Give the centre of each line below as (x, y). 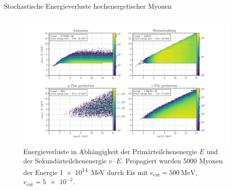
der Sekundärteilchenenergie (65, 161)
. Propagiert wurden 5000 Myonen (172, 161)
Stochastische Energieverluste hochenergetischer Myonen (88, 6)
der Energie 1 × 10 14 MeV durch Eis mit (86, 171)
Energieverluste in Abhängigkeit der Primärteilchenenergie (110, 151)
